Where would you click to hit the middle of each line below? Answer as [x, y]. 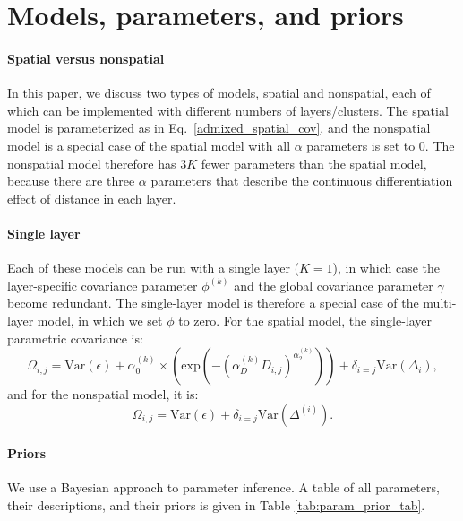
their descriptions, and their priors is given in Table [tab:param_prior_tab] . [216, 505]
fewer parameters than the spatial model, [314, 163]
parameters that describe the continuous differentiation [302, 181]
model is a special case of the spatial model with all [149, 145]
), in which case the [386, 268]
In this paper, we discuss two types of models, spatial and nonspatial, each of [219, 93]
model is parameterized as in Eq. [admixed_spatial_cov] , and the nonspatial [219, 128]
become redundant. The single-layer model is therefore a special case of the [213, 303]
